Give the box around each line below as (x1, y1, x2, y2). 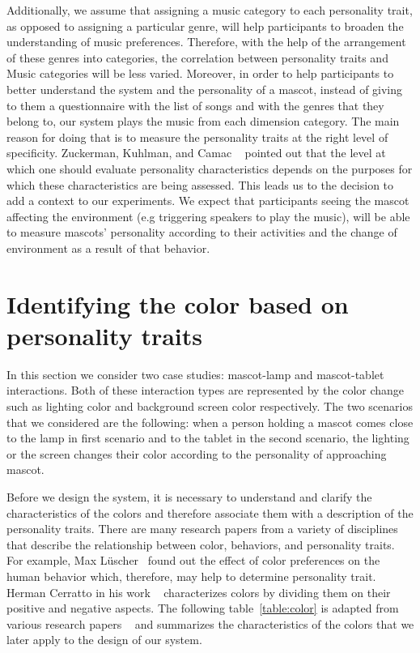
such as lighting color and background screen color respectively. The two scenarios (6, 398, 413, 414)
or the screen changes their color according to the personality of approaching (6, 445, 387, 462)
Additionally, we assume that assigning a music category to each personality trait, (6, 2, 413, 18)
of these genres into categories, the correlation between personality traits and (6, 49, 388, 66)
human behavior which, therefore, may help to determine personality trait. (6, 567, 376, 584)
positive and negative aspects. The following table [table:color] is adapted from (6, 600, 399, 617)
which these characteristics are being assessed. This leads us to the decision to (6, 176, 394, 193)
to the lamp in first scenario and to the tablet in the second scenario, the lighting (6, 429, 409, 446)
